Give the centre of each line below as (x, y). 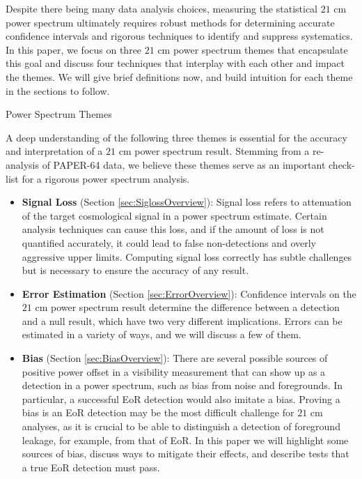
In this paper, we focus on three (74, 49)
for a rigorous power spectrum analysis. (106, 178)
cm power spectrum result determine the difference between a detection (187, 307)
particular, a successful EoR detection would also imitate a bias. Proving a (181, 398)
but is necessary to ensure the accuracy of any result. (135, 270)
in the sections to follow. (58, 90)
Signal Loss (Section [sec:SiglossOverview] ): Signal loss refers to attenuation (187, 202)
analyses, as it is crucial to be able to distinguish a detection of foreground (181, 426)
